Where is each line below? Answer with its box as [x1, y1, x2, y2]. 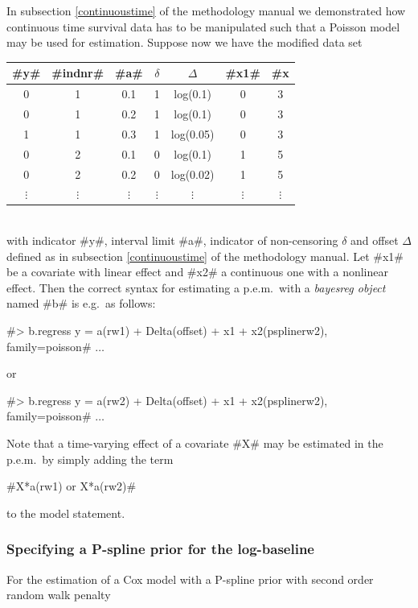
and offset [350, 232, 399, 249]
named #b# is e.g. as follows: [6, 295, 156, 312]
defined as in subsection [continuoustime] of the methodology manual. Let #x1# [6, 247, 404, 264]
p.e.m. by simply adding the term [6, 450, 174, 467]
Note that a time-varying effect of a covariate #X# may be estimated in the [6, 434, 383, 451]
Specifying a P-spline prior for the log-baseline [6, 539, 314, 559]
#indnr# [51, 64, 104, 81]
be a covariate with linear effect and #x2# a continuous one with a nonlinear [6, 263, 389, 280]
